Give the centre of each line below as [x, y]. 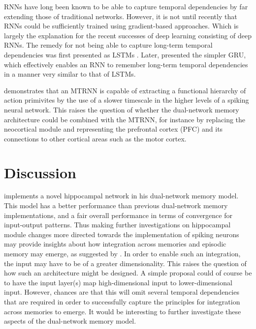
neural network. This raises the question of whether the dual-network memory [122, 109]
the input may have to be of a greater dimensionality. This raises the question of [125, 263]
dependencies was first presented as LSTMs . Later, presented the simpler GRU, [125, 54]
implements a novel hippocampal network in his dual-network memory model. [121, 196]
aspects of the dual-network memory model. [70, 321]
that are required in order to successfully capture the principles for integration [122, 301]
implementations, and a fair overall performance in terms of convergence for [118, 215]
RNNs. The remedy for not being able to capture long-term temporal [108, 45]
